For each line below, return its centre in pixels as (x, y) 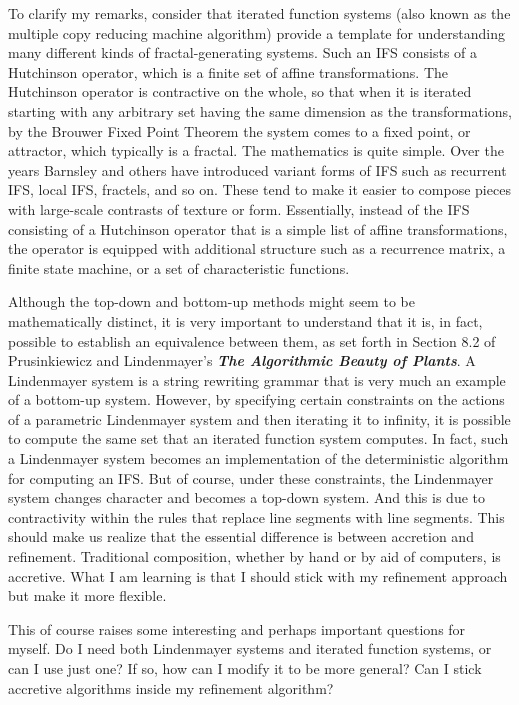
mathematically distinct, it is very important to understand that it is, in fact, (245, 320)
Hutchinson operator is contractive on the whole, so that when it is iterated (240, 91)
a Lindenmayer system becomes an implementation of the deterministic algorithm (258, 458)
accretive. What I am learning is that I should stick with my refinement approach (258, 575)
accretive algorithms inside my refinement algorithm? (171, 687)
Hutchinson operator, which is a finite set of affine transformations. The (228, 71)
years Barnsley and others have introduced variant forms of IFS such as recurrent (257, 169)
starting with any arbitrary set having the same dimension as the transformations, (260, 110)
